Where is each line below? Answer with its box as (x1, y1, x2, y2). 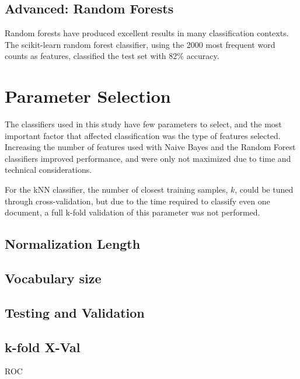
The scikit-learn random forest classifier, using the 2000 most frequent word (5, 38, 275, 50)
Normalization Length (5, 235, 141, 253)
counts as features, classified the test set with (5, 50, 166, 62)
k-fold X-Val (5, 338, 81, 356)
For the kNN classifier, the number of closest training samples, (5, 183, 228, 196)
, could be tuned (235, 183, 294, 196)
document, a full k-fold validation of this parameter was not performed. (5, 206, 260, 218)
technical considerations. (5, 164, 92, 176)
